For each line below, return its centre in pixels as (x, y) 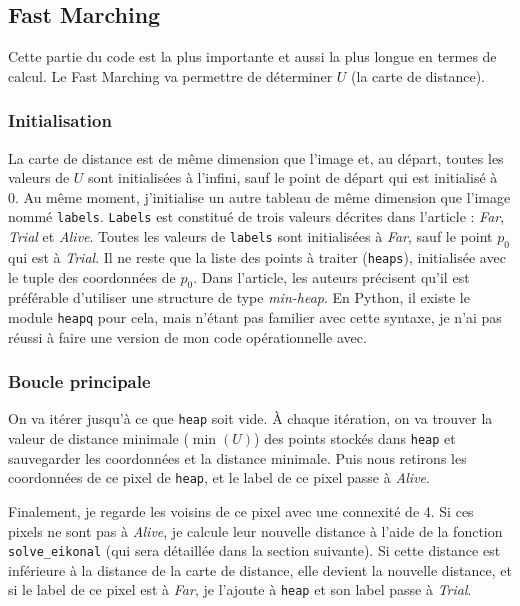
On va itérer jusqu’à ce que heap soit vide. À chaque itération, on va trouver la (250, 418)
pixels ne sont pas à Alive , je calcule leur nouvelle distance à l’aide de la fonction (255, 530)
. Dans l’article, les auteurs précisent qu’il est (331, 276)
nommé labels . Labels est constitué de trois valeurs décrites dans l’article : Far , (256, 216)
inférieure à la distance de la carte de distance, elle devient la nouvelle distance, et (260, 569)
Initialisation (60, 120)
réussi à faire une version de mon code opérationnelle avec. (187, 336)
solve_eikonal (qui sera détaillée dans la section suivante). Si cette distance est (254, 550)
